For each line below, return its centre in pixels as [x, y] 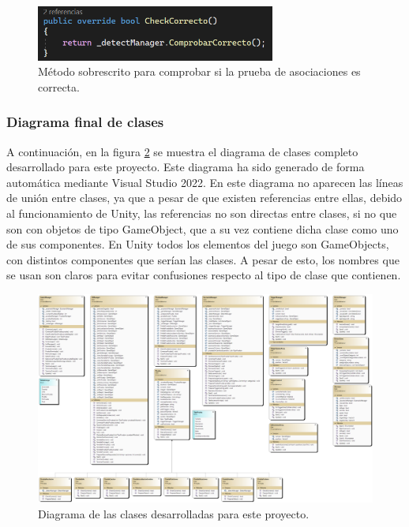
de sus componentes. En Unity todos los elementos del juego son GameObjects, [198, 244]
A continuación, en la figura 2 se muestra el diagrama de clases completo [182, 151]
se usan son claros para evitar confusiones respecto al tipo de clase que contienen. [204, 275]
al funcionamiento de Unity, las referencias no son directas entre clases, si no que [202, 213]
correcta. [59, 86]
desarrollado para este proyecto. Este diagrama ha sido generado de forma [186, 167]
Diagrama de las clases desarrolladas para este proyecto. [174, 513]
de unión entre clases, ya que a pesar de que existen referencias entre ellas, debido [204, 198]
